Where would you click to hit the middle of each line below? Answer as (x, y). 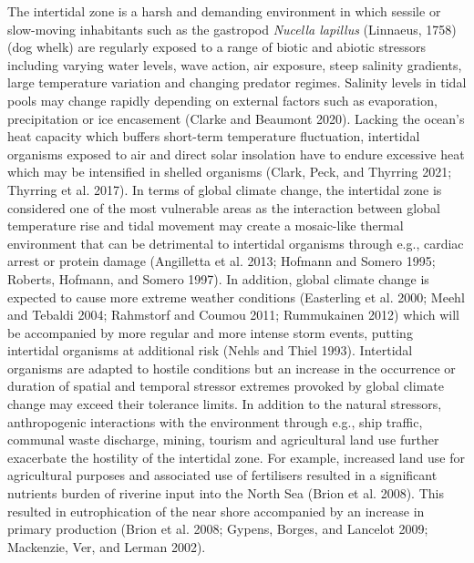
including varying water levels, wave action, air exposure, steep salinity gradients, (235, 64)
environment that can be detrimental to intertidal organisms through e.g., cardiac (236, 243)
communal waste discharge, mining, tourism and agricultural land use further (223, 440)
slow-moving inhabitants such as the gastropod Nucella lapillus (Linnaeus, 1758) (232, 29)
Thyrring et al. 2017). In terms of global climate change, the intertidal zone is (225, 189)
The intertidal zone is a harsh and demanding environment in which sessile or (224, 11)
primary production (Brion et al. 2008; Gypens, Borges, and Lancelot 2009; (218, 529)
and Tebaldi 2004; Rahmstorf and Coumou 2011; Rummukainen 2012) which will (233, 315)
